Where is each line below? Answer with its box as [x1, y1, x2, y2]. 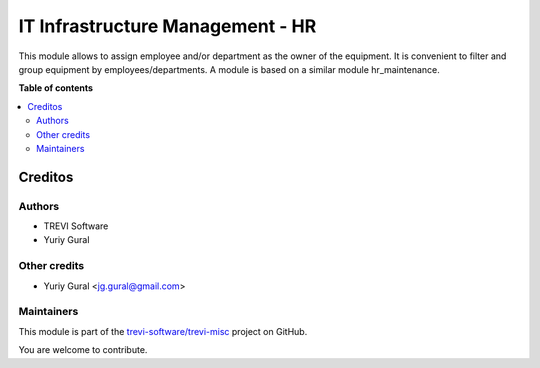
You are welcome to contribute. [18, 344, 148, 356]
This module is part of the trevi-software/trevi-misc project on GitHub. [18, 325, 308, 337]
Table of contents [18, 82, 94, 94]
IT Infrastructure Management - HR [18, 15, 317, 37]
